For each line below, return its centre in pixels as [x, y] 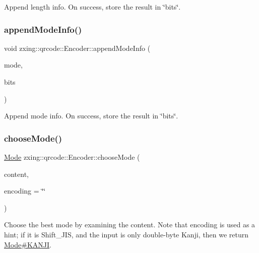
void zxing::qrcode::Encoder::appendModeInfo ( [77, 48]
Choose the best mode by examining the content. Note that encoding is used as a [130, 225]
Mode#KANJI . [28, 244]
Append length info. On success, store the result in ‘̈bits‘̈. [92, 7]
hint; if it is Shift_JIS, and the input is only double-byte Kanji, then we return [126, 234]
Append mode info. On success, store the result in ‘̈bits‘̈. [91, 116]
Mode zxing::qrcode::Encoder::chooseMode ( [72, 157]
